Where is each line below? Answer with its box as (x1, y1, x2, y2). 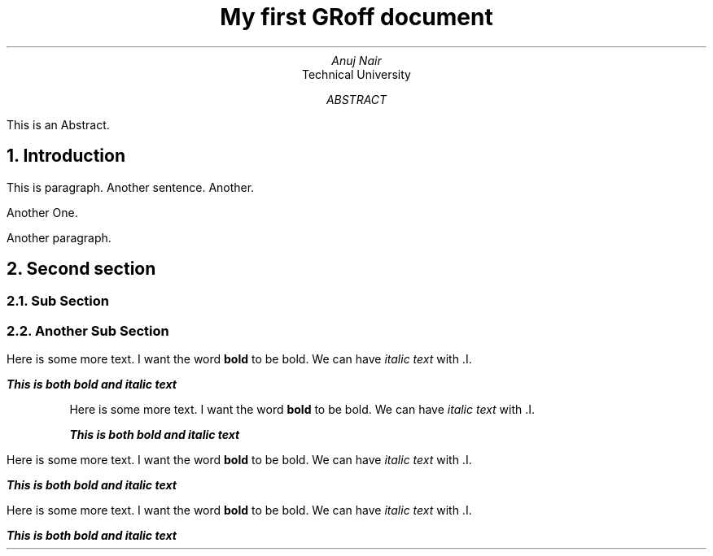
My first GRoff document (220, 3, 493, 31)
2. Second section (7, 258, 156, 280)
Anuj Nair (331, 53, 382, 67)
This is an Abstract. (7, 117, 110, 132)
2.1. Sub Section (7, 293, 109, 310)
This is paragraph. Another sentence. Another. (7, 180, 255, 194)
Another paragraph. (7, 230, 112, 245)
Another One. (7, 205, 78, 219)
